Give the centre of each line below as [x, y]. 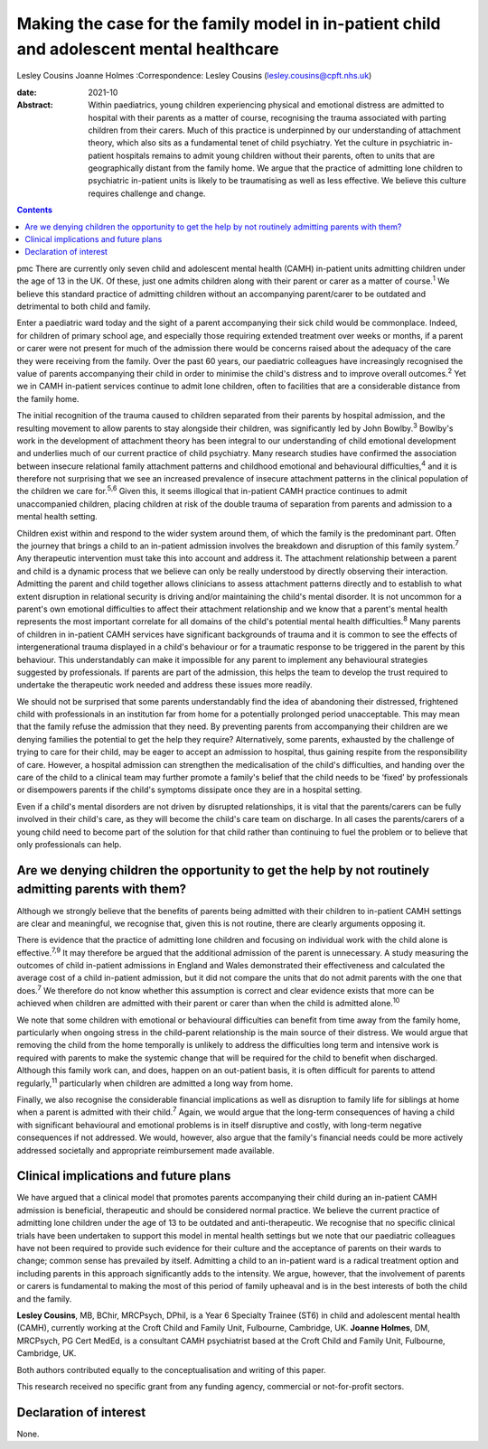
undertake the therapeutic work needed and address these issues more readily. [165, 685]
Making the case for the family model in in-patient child [229, 23]
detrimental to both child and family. [84, 306]
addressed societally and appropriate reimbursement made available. [145, 1150]
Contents [35, 210]
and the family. [44, 1299]
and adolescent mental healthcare [148, 49]
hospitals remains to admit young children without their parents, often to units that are [276, 155]
